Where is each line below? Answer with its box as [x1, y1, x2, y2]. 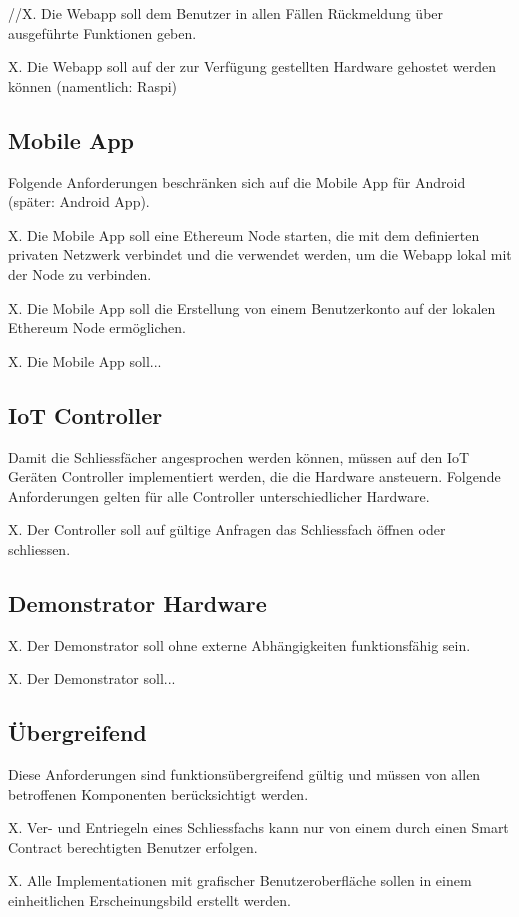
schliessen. [8, 538, 71, 559]
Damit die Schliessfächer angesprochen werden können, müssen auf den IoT [8, 446, 470, 467]
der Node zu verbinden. [8, 263, 152, 284]
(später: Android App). [8, 191, 150, 212]
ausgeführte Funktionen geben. [8, 22, 197, 43]
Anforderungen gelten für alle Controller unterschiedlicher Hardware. [8, 485, 430, 506]
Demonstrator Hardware [8, 587, 267, 618]
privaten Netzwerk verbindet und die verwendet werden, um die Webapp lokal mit [8, 244, 512, 265]
